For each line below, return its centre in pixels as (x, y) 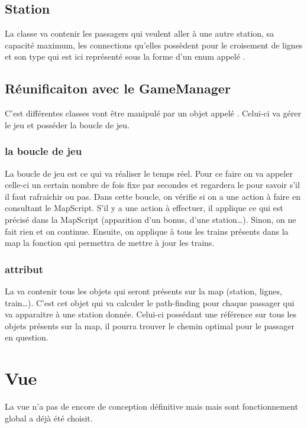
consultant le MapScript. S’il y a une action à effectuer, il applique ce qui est (144, 208)
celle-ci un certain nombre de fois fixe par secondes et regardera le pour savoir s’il (152, 185)
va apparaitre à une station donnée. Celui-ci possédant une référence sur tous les (151, 314)
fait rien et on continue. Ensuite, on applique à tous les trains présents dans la (147, 231)
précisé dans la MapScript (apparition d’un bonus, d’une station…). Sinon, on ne (151, 219)
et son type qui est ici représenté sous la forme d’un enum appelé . (125, 56)
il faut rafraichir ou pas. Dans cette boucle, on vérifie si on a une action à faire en (153, 196)
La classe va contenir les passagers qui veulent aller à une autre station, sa (140, 33)
